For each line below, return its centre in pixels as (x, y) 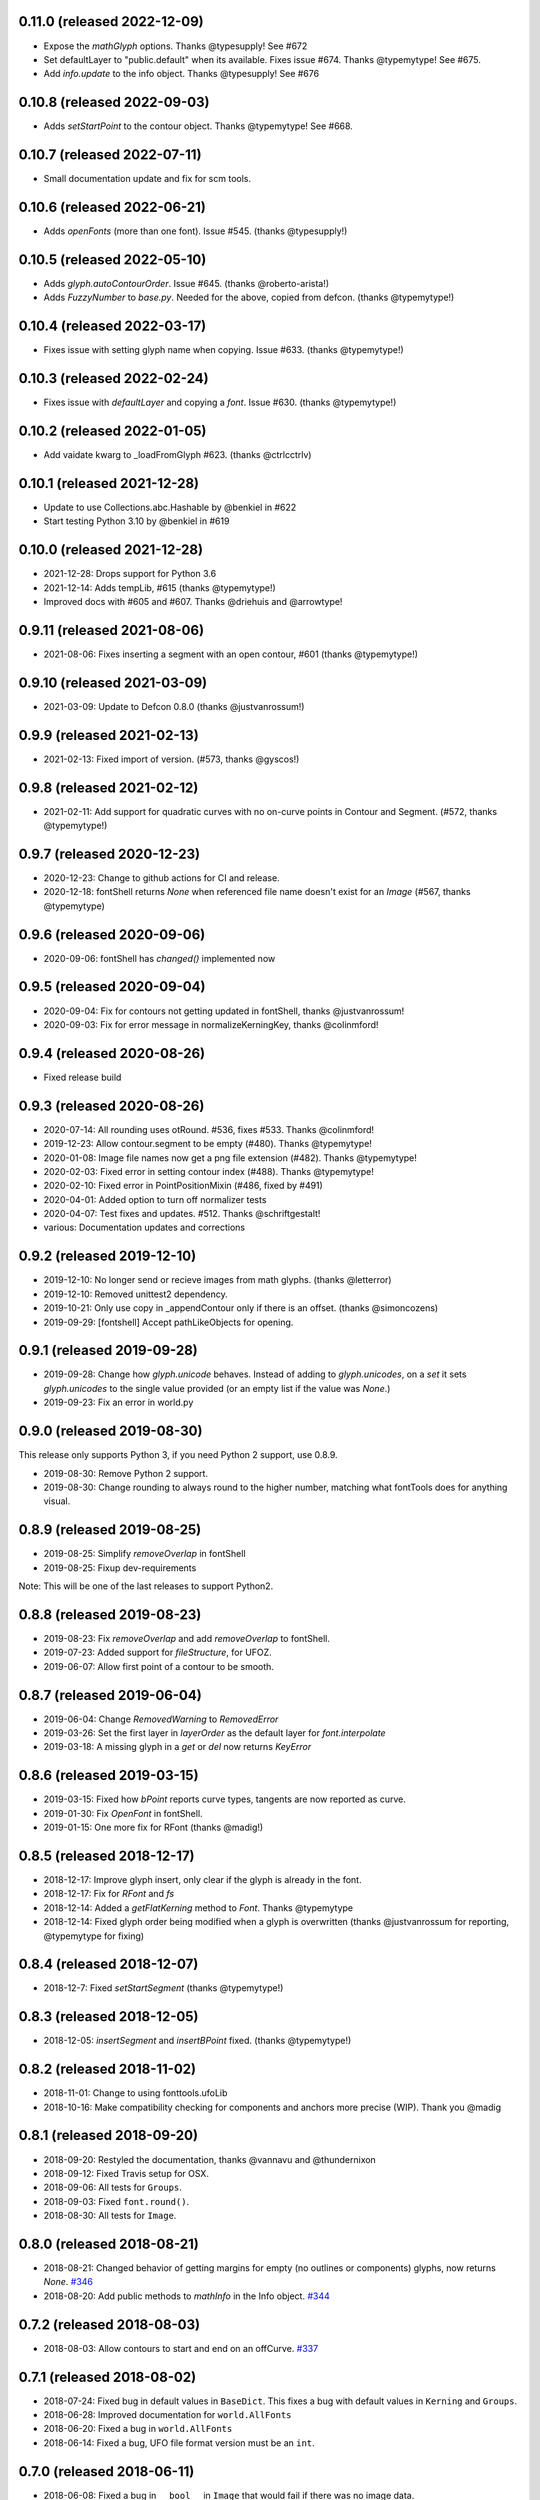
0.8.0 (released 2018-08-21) (108, 2243)
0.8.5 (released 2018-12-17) (106, 1855)
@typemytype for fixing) (94, 1936)
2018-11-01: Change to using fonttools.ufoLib (135, 2093)
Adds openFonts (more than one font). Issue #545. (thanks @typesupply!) (195, 231)
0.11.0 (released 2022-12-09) (111, 21)
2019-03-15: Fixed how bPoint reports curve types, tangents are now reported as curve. (225, 1799)
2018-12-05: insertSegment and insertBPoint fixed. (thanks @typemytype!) (197, 2041)
